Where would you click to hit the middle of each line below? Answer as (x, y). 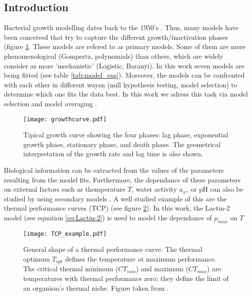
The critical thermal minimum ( (71, 269)
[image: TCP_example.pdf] (65, 234)
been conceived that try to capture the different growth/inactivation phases (116, 37)
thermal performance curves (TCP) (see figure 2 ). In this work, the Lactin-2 (117, 208)
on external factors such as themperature (65, 189)
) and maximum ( (162, 269)
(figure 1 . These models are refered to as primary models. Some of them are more (125, 46)
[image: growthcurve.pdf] (65, 119)
